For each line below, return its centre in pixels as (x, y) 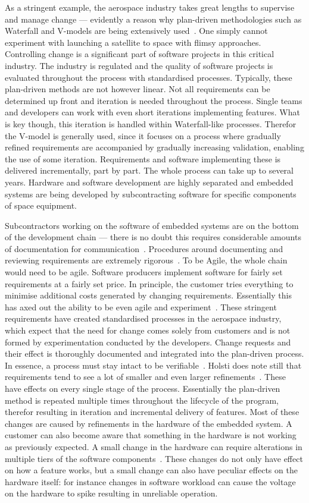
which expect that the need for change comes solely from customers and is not (148, 330)
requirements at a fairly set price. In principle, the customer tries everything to (149, 283)
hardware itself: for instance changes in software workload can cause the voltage (150, 481)
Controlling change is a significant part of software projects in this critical (140, 54)
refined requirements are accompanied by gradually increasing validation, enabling (154, 147)
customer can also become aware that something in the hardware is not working (151, 435)
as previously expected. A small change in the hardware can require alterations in (154, 446)
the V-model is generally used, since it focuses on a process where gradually (143, 135)
